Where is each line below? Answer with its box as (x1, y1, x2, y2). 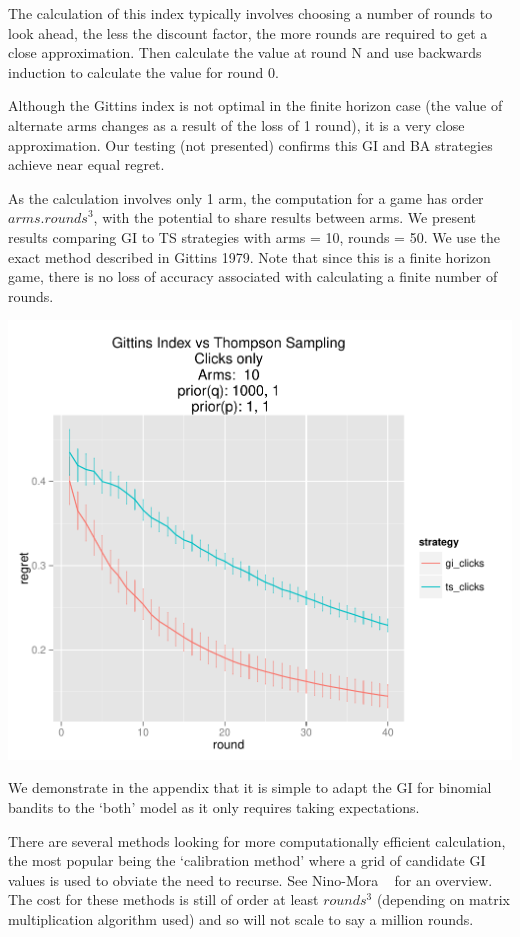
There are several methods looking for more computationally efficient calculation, (8, 830, 506, 851)
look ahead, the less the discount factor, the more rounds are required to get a (8, 22, 488, 43)
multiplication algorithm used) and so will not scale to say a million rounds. (8, 908, 474, 929)
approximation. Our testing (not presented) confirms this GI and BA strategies (8, 134, 493, 155)
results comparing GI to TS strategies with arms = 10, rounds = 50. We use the (8, 226, 500, 247)
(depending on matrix (376, 889, 510, 910)
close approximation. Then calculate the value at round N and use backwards (8, 42, 482, 63)
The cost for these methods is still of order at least (8, 889, 319, 910)
